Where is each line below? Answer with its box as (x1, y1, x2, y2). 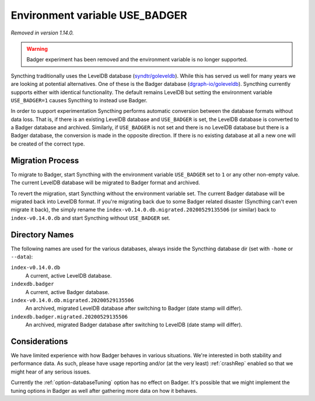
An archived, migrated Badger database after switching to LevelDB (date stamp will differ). (25, 322, 243, 329)
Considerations (10, 336, 68, 346)
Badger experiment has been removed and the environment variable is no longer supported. (26, 56, 248, 63)
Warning (26, 45, 48, 52)
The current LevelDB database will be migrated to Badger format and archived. (10, 179, 201, 186)
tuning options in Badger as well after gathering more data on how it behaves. (10, 387, 198, 394)
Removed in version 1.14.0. (10, 29, 74, 36)
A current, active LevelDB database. (25, 272, 112, 279)
